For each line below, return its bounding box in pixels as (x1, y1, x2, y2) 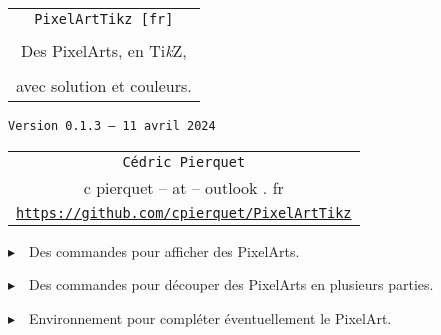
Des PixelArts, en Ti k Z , (20, 39, 187, 62)
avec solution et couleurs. (16, 74, 192, 97)
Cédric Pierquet (122, 153, 246, 170)
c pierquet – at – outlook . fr (83, 175, 284, 199)
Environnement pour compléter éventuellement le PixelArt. (29, 307, 392, 328)
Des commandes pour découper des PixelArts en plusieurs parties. (29, 274, 434, 295)
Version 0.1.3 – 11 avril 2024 (8, 119, 216, 133)
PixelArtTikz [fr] (34, 11, 174, 27)
